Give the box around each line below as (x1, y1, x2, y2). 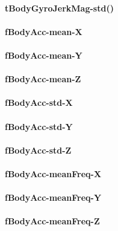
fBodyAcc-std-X (5, 96, 73, 109)
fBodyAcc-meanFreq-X (5, 167, 102, 180)
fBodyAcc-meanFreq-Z (5, 215, 100, 227)
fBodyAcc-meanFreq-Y (5, 191, 102, 204)
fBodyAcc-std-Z (5, 143, 72, 156)
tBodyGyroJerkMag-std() (5, 1, 114, 14)
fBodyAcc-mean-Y (5, 48, 82, 61)
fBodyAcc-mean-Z (5, 73, 81, 85)
